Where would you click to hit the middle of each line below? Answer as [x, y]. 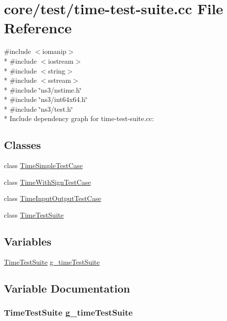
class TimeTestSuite [34, 215]
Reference [38, 28]
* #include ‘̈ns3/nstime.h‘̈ [43, 89]
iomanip [54, 51]
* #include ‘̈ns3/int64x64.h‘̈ [46, 99]
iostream [61, 61]
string [57, 70]
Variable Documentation [67, 288]
